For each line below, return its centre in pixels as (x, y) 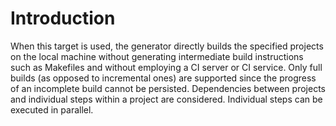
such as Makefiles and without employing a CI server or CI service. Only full (166, 67)
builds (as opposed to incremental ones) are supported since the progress (163, 78)
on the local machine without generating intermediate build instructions (157, 56)
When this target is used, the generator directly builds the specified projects (167, 46)
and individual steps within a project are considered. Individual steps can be (166, 99)
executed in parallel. (52, 109)
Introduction (63, 18)
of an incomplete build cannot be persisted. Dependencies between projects (168, 88)
